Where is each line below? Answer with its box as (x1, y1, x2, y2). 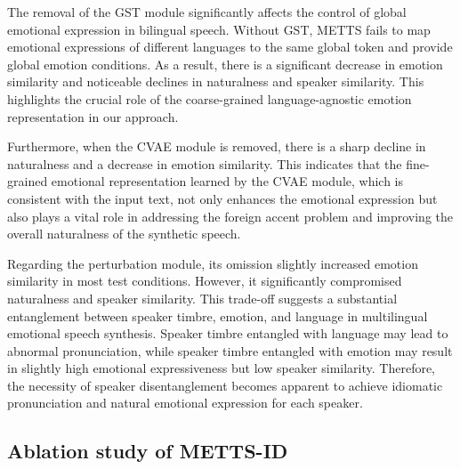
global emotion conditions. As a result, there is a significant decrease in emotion (7, 54, 443, 73)
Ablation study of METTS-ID (7, 437, 288, 465)
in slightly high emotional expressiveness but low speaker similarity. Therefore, (7, 359, 436, 377)
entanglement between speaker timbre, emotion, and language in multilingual (7, 306, 428, 325)
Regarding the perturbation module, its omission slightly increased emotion (7, 254, 418, 272)
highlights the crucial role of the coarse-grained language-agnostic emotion (7, 89, 412, 108)
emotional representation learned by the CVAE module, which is (51, 172, 404, 190)
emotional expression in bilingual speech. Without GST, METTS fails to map (7, 20, 431, 38)
